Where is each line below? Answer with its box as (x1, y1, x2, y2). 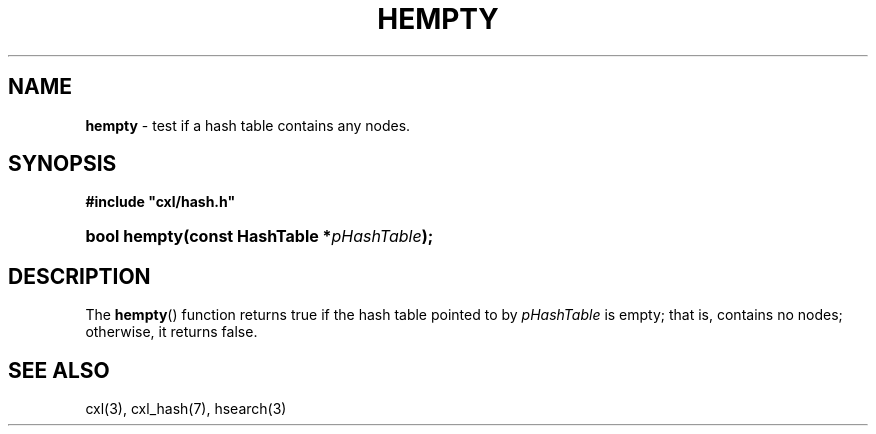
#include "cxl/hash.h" (85, 193, 236, 211)
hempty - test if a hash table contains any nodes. (85, 116, 411, 134)
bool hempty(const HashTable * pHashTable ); (85, 226, 434, 247)
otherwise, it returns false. (85, 323, 258, 341)
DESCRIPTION (8, 263, 151, 289)
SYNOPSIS (8, 151, 117, 177)
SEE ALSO (8, 357, 110, 383)
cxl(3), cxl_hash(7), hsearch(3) (85, 400, 287, 418)
